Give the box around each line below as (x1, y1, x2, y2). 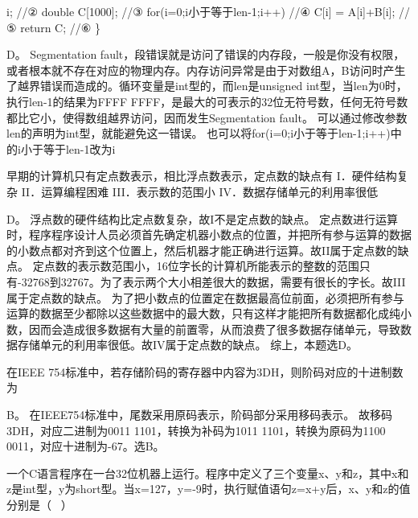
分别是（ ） (6, 496, 72, 513)
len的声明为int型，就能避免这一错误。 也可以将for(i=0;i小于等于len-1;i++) (6, 125, 391, 142)
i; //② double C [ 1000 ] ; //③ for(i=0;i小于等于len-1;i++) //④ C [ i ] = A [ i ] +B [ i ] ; (6, 3, 395, 19)
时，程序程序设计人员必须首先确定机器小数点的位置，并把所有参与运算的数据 (6, 226, 412, 243)
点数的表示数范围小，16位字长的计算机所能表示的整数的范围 (43, 257, 359, 274)
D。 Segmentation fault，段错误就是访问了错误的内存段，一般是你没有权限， (6, 46, 405, 63)
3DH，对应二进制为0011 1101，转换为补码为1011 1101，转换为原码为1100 (6, 421, 386, 438)
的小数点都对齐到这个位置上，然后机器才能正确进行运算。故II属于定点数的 (6, 241, 398, 258)
